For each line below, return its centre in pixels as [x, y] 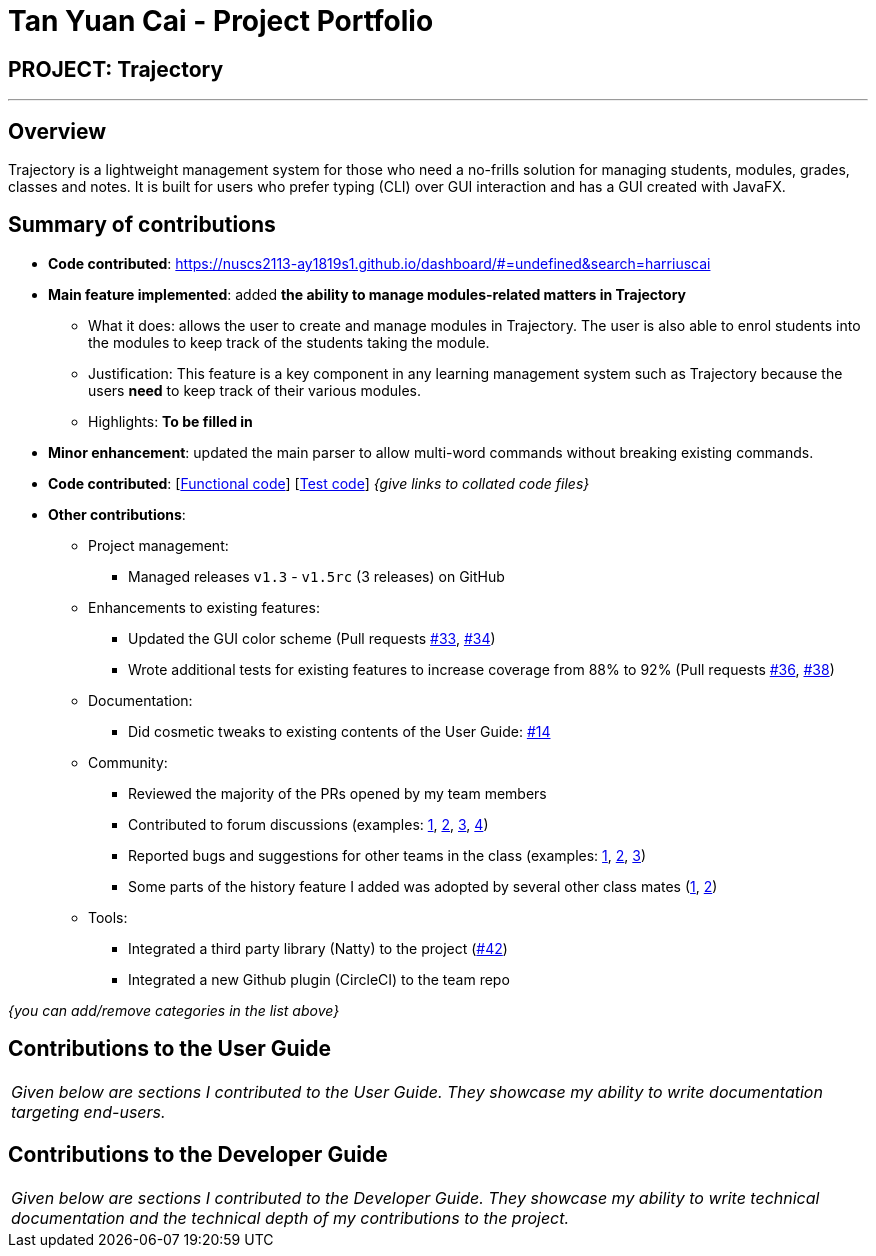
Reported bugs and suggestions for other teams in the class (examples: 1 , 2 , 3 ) [387, 855]
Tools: [108, 917]
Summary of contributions [142, 225]
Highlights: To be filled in [170, 421]
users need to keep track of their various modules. [254, 390]
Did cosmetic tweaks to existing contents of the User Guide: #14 [339, 731]
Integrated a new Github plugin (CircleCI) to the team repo [319, 979]
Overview [57, 131]
